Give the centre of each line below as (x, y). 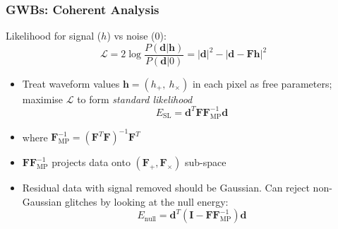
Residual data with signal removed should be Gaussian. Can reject (166, 188)
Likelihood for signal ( (54, 36)
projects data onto (91, 162)
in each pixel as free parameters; (262, 83)
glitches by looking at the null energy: (146, 201)
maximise (43, 99)
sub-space (206, 162)
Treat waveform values (71, 83)
